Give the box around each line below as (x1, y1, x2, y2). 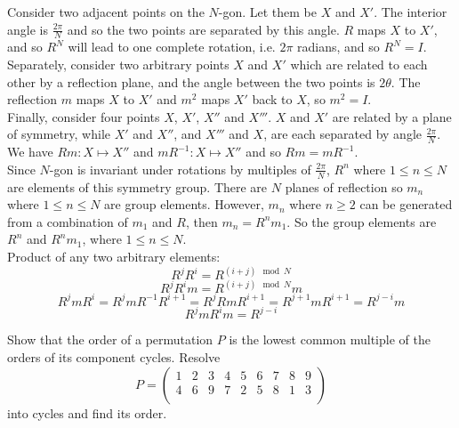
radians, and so (297, 37, 380, 56)
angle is (7, 20, 48, 38)
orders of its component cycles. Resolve (7, 348, 221, 367)
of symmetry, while (7, 125, 111, 143)
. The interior (374, 3, 447, 20)
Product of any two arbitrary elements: (7, 247, 221, 266)
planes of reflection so (285, 177, 403, 196)
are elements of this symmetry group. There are (7, 177, 268, 196)
